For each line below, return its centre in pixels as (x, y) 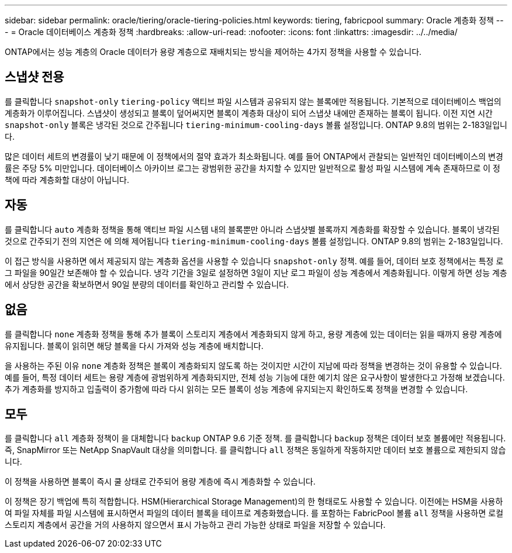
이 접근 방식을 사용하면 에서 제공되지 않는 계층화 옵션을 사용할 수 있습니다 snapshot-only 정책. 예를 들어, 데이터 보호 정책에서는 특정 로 (254, 261)
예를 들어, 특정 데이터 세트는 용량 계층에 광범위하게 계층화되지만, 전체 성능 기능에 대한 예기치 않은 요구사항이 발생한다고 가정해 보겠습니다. (255, 377)
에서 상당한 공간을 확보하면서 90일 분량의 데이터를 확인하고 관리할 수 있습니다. (147, 284)
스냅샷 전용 (34, 77)
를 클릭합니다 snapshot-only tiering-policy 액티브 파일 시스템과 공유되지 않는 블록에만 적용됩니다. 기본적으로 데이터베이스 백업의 (253, 101)
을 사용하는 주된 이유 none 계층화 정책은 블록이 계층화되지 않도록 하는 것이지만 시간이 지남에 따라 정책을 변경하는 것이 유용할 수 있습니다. (253, 365)
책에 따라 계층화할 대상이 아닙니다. (67, 179)
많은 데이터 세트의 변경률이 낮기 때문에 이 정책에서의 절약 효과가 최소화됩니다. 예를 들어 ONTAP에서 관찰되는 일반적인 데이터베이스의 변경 (254, 156)
